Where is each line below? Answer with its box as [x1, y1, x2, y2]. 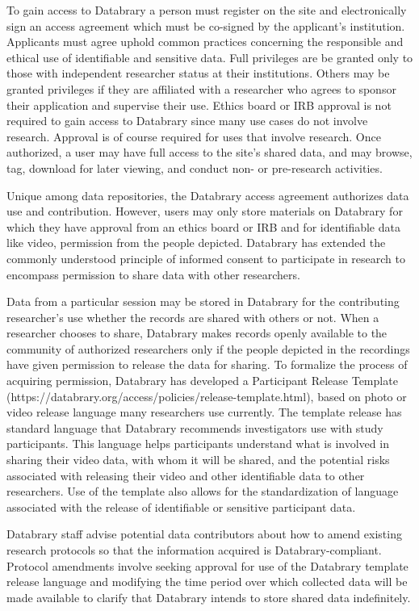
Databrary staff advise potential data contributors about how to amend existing [6, 525, 402, 542]
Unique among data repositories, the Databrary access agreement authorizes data [6, 186, 409, 203]
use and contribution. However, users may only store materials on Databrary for [6, 203, 403, 220]
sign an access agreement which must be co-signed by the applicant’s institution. [6, 17, 405, 34]
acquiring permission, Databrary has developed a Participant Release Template [6, 372, 398, 389]
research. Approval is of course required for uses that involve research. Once [6, 128, 381, 144]
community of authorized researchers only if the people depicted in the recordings [6, 340, 410, 357]
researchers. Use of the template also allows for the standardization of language [6, 483, 399, 500]
